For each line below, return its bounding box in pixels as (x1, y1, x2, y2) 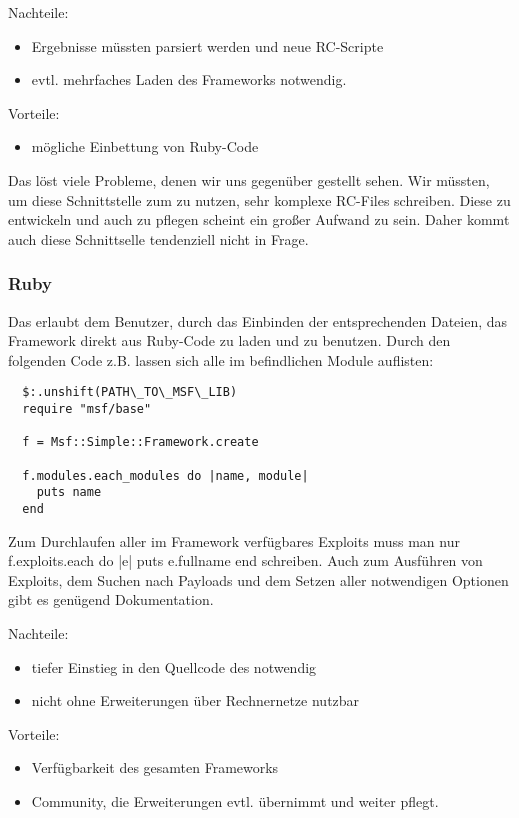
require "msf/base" (22, 402, 152, 416)
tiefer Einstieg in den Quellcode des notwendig (31, 656, 317, 677)
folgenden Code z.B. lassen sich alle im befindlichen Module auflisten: (8, 349, 434, 370)
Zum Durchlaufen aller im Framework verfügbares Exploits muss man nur (8, 530, 460, 551)
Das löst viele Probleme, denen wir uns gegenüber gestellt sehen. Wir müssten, (8, 169, 490, 190)
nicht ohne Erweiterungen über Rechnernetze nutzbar (31, 690, 360, 711)
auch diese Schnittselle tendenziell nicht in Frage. (8, 228, 309, 249)
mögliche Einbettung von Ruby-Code (31, 136, 259, 157)
